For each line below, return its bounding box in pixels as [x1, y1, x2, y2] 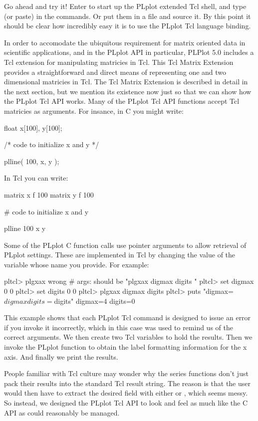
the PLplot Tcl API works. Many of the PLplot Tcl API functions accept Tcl [4, 96, 240, 106]
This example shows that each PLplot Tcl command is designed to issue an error [4, 312, 251, 323]
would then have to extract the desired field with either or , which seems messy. [4, 388, 248, 398]
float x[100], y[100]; [4, 122, 62, 133]
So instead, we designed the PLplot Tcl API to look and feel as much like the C [4, 398, 248, 408]
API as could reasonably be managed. [4, 407, 120, 418]
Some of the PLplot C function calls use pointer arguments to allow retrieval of [4, 239, 247, 250]
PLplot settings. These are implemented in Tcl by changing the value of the [4, 249, 236, 260]
